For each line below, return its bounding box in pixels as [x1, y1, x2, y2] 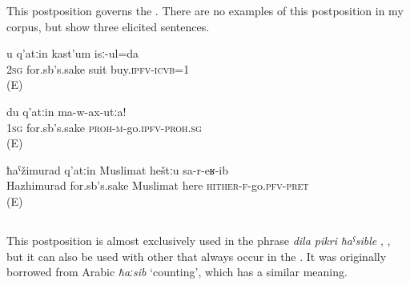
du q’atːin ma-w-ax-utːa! [6, 102, 127, 119]
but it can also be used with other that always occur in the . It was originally [6, 247, 387, 264]
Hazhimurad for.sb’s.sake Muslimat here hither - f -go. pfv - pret [6, 177, 309, 194]
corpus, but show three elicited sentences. [6, 18, 210, 34]
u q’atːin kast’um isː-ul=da [6, 45, 139, 62]
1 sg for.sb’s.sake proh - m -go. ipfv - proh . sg [6, 118, 202, 135]
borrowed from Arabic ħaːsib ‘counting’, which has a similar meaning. [6, 263, 348, 280]
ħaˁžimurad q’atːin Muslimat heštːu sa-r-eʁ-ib [6, 161, 229, 178]
